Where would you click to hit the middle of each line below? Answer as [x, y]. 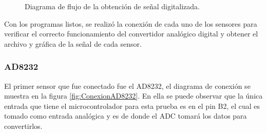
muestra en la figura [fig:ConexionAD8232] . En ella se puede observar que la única [133, 96]
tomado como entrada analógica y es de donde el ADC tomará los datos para [126, 116]
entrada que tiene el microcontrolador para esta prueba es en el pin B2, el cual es [132, 106]
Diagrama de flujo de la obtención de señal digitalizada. [112, 6]
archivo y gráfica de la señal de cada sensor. [73, 43]
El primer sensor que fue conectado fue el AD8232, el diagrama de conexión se [127, 85]
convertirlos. [23, 126]
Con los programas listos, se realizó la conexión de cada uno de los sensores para [131, 23]
